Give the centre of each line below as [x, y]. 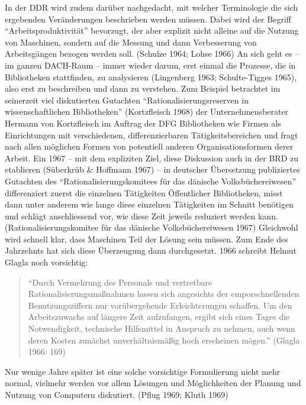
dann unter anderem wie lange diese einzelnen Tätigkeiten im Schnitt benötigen [149, 204]
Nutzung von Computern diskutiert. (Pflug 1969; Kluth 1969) [117, 394]
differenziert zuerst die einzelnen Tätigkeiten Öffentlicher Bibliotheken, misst [144, 192]
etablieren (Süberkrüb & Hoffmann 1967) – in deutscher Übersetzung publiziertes [152, 169]
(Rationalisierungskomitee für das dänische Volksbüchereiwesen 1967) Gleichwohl [152, 227]
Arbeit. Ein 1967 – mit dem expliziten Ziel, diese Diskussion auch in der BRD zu [152, 158]
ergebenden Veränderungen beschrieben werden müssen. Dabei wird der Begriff [148, 19]
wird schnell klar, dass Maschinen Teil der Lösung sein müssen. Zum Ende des [146, 239]
